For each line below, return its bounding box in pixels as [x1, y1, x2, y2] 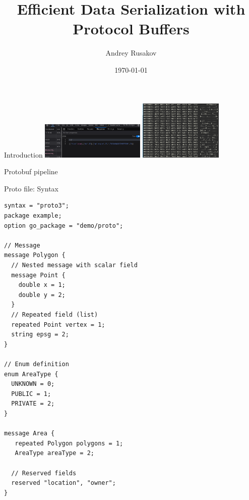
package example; [4, 212, 62, 220]
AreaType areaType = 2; [15, 449, 94, 457]
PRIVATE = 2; [11, 400, 55, 408]
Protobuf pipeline [4, 166, 58, 177]
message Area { [4, 430, 55, 437]
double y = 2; [18, 291, 66, 298]
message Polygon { [4, 252, 66, 259]
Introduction [4, 149, 43, 160]
